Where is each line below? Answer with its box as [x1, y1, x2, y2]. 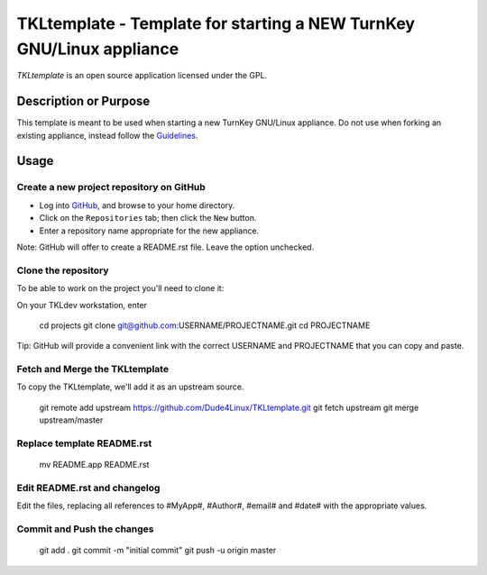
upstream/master [39, 415, 104, 425]
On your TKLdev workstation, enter [16, 299, 148, 310]
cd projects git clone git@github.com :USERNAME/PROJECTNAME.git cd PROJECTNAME [39, 320, 371, 331]
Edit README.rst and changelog [16, 481, 161, 494]
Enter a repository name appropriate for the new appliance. [39, 225, 260, 236]
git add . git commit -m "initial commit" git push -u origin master [39, 545, 277, 556]
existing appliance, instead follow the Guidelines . [16, 130, 198, 141]
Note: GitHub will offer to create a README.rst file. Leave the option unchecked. [16, 242, 315, 252]
